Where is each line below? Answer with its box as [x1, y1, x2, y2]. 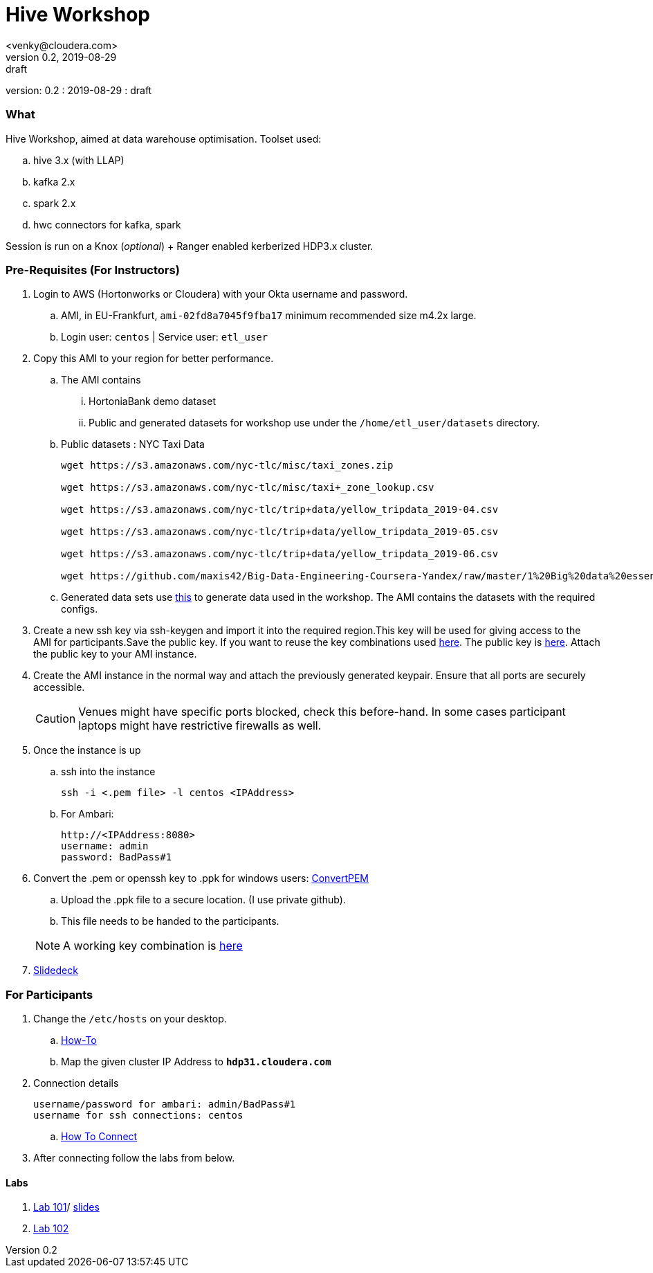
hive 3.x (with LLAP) [33, 154, 125, 166]
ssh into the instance [61, 766, 156, 778]
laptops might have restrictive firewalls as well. [78, 719, 322, 733]
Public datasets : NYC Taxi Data [61, 438, 205, 451]
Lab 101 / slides [33, 1201, 100, 1213]
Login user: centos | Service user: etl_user [61, 331, 268, 343]
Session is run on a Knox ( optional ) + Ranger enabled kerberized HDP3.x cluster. [6, 240, 374, 252]
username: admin [61, 840, 149, 852]
